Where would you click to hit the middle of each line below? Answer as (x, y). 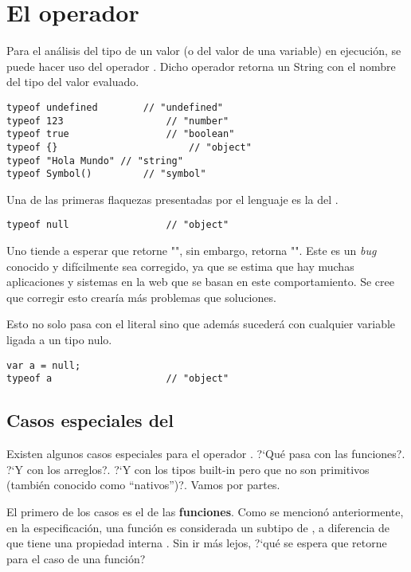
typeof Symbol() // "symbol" (106, 174)
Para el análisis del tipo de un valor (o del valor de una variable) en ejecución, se (204, 51)
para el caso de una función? (76, 558)
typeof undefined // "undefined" (115, 107)
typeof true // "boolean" (121, 134)
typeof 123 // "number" (118, 121)
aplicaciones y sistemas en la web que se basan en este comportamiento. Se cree (201, 282)
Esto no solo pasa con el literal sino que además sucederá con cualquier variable (201, 324)
